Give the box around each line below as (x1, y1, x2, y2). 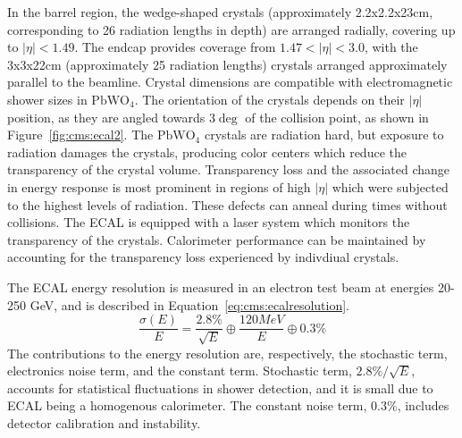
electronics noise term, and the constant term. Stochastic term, (7, 361, 352, 380)
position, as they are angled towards (7, 107, 206, 126)
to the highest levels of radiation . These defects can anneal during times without (7, 195, 448, 214)
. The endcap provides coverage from (74, 38, 276, 56)
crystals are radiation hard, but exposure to (204, 125, 444, 144)
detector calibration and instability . (7, 413, 201, 432)
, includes (397, 396, 449, 415)
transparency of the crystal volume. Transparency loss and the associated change (7, 160, 449, 179)
